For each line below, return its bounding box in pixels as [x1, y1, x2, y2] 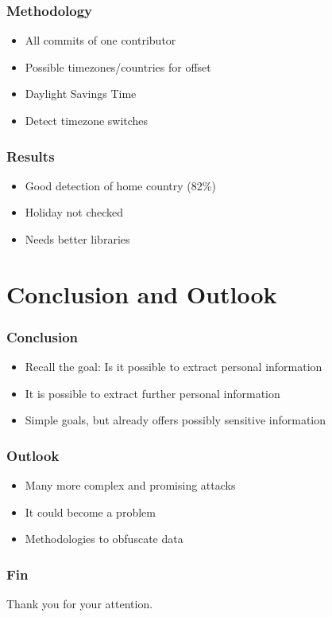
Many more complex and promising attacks [25, 477, 236, 494]
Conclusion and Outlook [6, 277, 277, 310]
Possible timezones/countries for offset [25, 58, 211, 75]
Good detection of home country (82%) [25, 177, 216, 193]
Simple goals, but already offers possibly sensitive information [25, 412, 326, 428]
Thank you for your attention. [6, 596, 153, 612]
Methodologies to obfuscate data [25, 530, 183, 547]
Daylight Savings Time [25, 85, 137, 102]
